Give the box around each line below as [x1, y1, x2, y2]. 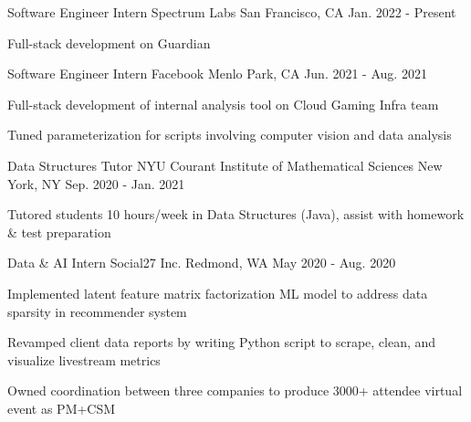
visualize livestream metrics [7, 350, 161, 369]
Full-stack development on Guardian [7, 33, 211, 52]
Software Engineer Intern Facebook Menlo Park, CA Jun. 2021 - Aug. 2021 [7, 64, 427, 83]
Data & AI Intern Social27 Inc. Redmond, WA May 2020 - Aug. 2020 [7, 253, 396, 272]
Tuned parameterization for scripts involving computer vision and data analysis [7, 125, 452, 144]
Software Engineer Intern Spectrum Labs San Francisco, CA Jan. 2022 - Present [7, 3, 456, 21]
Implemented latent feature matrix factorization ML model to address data [7, 283, 428, 302]
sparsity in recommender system [7, 301, 187, 321]
